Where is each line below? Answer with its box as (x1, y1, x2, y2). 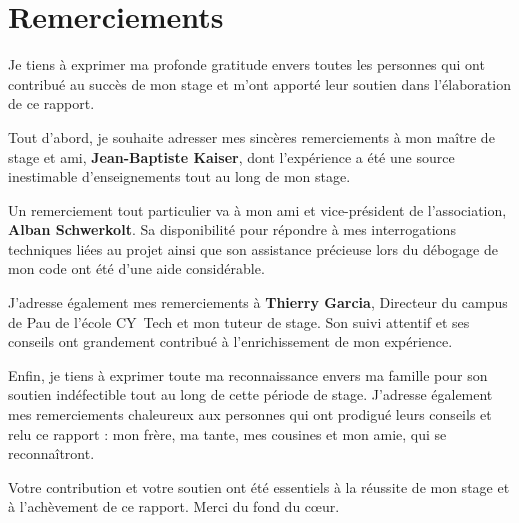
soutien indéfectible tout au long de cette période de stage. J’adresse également (8, 384, 493, 405)
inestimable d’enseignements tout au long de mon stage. (8, 166, 351, 187)
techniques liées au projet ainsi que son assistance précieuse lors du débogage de (8, 238, 498, 259)
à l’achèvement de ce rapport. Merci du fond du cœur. (8, 496, 340, 517)
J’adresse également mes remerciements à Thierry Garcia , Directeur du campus (8, 292, 508, 313)
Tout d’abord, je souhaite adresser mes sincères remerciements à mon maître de (8, 126, 495, 147)
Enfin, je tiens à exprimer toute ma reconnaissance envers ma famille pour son (8, 364, 488, 385)
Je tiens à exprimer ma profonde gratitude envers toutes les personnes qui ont (8, 54, 485, 75)
